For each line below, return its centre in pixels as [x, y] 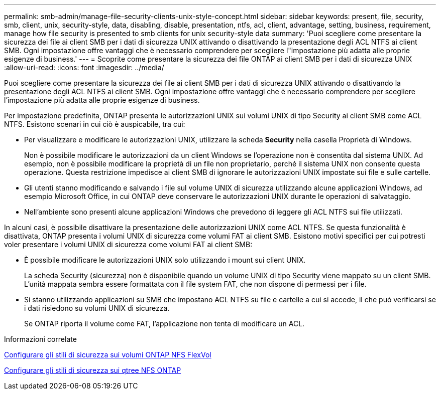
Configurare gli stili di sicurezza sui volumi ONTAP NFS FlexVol [108, 355]
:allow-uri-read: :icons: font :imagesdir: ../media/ [84, 67]
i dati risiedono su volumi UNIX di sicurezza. [97, 308]
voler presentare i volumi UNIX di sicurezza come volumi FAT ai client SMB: [128, 244]
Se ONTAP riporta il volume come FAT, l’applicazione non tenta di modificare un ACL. [164, 324]
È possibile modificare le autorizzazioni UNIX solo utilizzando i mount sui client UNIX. [165, 260]
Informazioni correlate [40, 339]
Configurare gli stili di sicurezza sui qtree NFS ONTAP [93, 370]
